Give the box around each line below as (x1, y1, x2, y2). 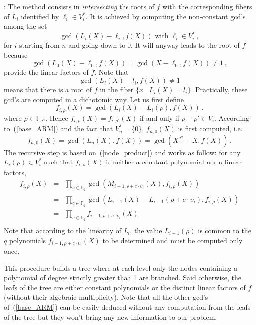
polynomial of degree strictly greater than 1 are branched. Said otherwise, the (4, 272, 242, 283)
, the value (130, 225, 162, 235)
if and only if (139, 112, 179, 123)
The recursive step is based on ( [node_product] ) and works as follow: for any (4, 147, 241, 157)
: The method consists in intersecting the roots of (4, 1, 155, 11)
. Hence (45, 112, 68, 123)
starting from (19, 40, 60, 50)
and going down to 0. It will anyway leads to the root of (68, 40, 240, 50)
